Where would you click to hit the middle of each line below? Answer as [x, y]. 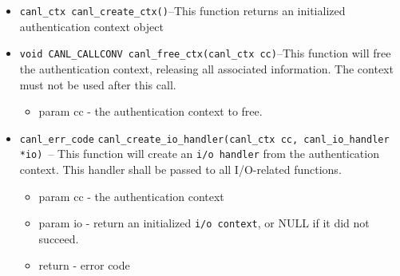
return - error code [84, 265]
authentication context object [91, 26]
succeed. [59, 238]
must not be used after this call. [98, 84]
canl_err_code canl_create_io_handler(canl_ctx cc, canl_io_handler [204, 139]
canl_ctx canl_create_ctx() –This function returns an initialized [182, 10]
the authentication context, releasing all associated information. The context [206, 68]
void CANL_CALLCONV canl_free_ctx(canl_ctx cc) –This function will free [205, 53]
